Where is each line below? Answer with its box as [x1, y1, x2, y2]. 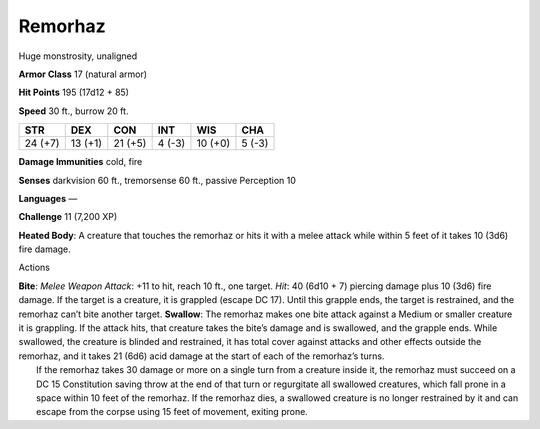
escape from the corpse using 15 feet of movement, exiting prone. [36, 406, 309, 418]
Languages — [18, 192, 78, 204]
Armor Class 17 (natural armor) [18, 68, 148, 80]
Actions [18, 261, 50, 274]
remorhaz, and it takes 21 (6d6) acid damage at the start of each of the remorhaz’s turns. [18, 350, 385, 362]
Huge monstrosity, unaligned [18, 50, 138, 62]
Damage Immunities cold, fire [18, 156, 143, 168]
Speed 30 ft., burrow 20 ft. [18, 105, 129, 117]
